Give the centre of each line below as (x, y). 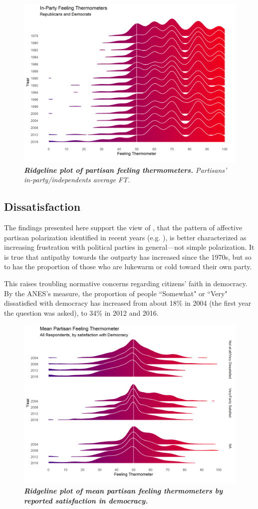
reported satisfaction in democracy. (86, 500)
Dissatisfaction (42, 207)
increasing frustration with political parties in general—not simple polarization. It (129, 247)
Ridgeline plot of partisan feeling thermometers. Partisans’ (126, 170)
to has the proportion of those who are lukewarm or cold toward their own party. (128, 266)
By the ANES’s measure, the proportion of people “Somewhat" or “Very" (116, 293)
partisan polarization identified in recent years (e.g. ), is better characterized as (125, 237)
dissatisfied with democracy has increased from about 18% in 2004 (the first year (128, 303)
